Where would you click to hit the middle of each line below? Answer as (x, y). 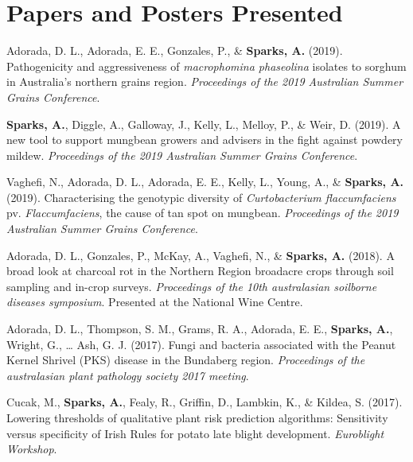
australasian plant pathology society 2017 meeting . (128, 375)
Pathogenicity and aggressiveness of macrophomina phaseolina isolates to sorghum (206, 66)
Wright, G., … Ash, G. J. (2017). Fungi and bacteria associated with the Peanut (201, 344)
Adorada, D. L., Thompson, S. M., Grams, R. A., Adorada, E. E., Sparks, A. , (200, 329)
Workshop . (32, 449)
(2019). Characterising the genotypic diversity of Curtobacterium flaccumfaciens (201, 197)
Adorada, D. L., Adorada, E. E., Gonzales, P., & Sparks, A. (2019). (175, 50)
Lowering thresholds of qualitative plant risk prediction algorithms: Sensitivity (197, 417)
